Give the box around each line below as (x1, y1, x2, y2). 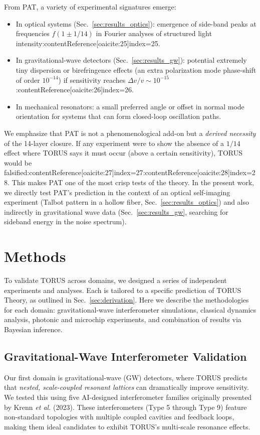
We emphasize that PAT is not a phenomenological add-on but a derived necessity (4, 127, 256, 138)
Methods (4, 246, 66, 266)
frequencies (16, 28, 50, 39)
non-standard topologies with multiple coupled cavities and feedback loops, (4, 411, 234, 422)
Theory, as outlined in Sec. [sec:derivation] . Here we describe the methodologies (4, 295, 249, 305)
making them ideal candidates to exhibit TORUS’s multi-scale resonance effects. (4, 421, 250, 431)
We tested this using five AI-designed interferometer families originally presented (4, 391, 252, 402)
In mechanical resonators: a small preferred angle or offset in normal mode (16, 101, 244, 111)
